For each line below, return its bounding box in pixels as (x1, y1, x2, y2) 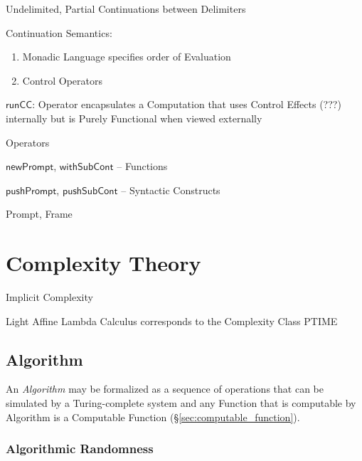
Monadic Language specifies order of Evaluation (22, 49, 231, 64)
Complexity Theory (6, 248, 201, 277)
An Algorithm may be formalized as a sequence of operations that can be (6, 381, 324, 396)
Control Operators (22, 73, 103, 88)
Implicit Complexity (6, 290, 93, 304)
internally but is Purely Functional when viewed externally (6, 110, 262, 125)
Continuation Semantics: (6, 25, 112, 40)
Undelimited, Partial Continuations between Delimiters (6, 1, 246, 16)
